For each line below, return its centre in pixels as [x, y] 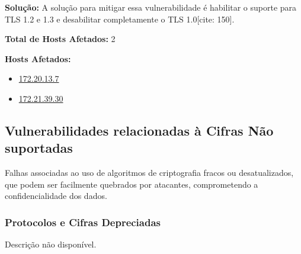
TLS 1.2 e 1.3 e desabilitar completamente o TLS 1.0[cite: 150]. [120, 19]
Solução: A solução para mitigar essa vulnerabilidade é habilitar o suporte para [151, 7]
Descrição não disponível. [51, 244]
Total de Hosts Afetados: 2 [60, 39]
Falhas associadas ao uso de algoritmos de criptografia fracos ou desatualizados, [149, 173]
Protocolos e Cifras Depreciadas [83, 222]
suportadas [39, 148]
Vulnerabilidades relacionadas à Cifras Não [139, 130]
